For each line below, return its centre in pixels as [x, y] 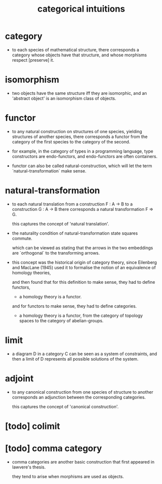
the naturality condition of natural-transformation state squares [75, 233]
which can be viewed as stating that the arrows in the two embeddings [82, 248]
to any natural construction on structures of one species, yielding [77, 131]
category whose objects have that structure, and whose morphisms [79, 55]
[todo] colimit [33, 426]
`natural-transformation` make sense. [49, 171]
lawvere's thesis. [29, 467]
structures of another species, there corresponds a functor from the [80, 137]
